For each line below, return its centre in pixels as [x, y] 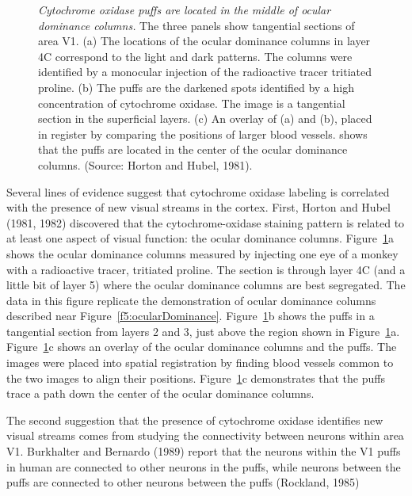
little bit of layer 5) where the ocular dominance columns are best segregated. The [206, 285]
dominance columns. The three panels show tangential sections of [196, 25]
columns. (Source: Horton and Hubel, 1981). [145, 164]
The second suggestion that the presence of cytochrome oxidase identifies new [195, 420]
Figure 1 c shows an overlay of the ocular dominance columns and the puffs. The [202, 347]
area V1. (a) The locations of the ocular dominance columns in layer [204, 41]
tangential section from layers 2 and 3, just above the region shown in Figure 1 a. [203, 331]
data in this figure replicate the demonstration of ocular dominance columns [191, 300]
